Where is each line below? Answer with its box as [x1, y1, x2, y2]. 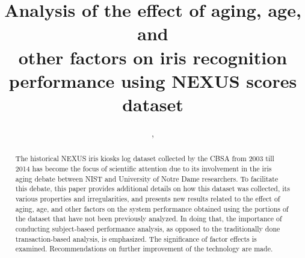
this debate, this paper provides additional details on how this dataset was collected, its [15, 183, 290, 194]
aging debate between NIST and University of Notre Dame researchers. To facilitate [15, 173, 279, 183]
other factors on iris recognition [18, 45, 288, 69]
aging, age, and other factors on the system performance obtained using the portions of [15, 203, 289, 213]
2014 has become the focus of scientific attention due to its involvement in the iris [15, 163, 272, 173]
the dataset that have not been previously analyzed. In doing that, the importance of [15, 213, 282, 224]
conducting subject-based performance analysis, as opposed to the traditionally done [15, 223, 280, 233]
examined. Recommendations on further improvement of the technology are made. [15, 244, 273, 254]
